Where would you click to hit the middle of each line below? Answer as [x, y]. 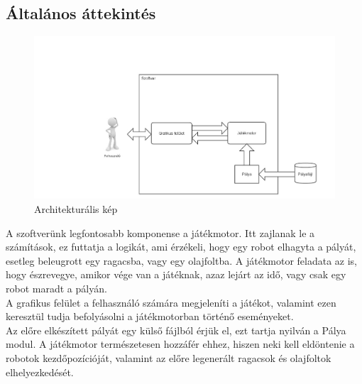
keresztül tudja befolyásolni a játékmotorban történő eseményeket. [150, 316]
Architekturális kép [76, 208]
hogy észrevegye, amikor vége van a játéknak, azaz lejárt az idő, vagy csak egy [176, 274]
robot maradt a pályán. [56, 288]
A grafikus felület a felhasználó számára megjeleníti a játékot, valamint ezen [171, 302]
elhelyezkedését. [40, 372]
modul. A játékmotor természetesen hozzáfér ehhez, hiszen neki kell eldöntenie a [180, 344]
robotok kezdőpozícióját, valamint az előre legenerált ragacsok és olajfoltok [169, 357]
